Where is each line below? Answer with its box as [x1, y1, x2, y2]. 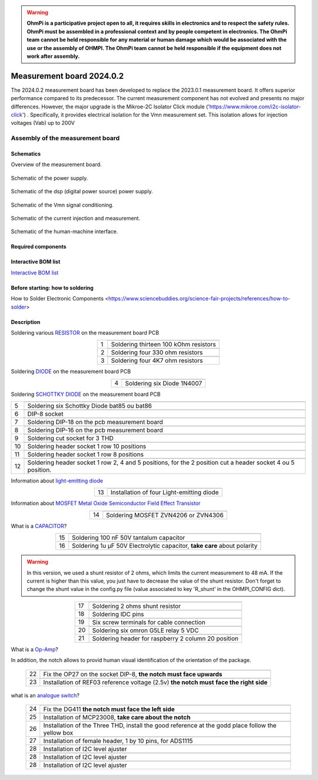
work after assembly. [26, 52, 80, 60]
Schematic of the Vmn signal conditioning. [11, 201, 114, 209]
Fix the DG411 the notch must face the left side [43, 705, 175, 713]
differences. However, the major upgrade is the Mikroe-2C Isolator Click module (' [11, 103, 210, 110]
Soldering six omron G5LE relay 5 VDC [92, 626, 199, 634]
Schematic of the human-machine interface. [11, 228, 118, 235]
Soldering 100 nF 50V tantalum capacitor [71, 534, 185, 542]
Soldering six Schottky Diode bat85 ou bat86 [27, 402, 153, 410]
